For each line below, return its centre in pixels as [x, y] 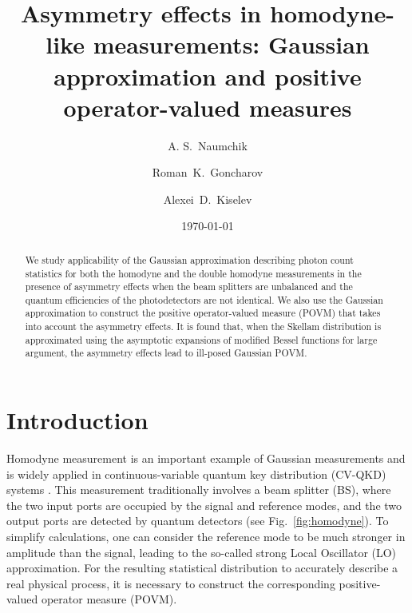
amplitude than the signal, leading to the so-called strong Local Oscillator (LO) [202, 552]
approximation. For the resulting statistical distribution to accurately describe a [202, 568]
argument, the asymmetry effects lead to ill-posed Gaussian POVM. [166, 353]
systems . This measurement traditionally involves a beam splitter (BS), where [199, 490]
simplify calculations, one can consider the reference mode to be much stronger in [206, 537]
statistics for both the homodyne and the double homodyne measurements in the [193, 273]
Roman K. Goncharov [208, 172]
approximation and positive [208, 76]
